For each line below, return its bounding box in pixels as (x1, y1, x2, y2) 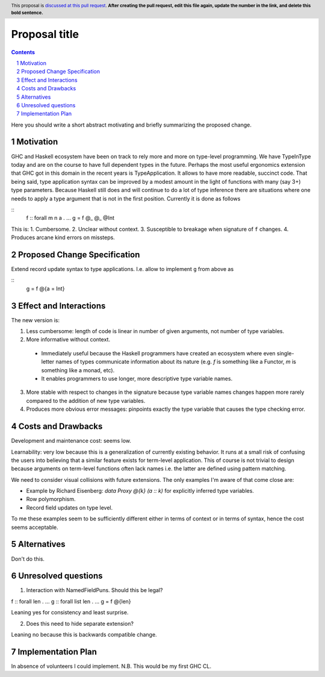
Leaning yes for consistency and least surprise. (11, 609, 129, 616)
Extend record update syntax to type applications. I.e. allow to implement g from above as (11, 266, 234, 272)
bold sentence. (11, 10, 43, 16)
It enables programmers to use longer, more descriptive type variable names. (41, 375, 233, 382)
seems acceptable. (11, 523, 58, 531)
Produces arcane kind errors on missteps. (11, 234, 116, 241)
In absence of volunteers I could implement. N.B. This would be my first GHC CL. (11, 663, 212, 670)
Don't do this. (11, 555, 45, 563)
